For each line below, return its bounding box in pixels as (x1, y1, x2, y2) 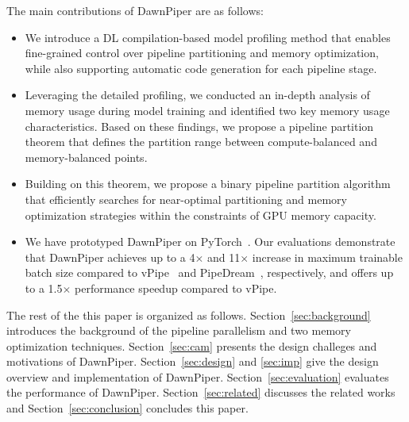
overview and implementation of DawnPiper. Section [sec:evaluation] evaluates (6, 368, 389, 385)
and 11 (206, 248, 241, 265)
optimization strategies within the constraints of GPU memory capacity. (25, 206, 376, 223)
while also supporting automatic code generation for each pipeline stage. (25, 59, 377, 76)
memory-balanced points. (25, 148, 148, 165)
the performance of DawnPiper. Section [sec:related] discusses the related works (6, 384, 395, 401)
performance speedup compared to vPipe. (75, 279, 277, 296)
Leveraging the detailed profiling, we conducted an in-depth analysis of (25, 86, 370, 103)
